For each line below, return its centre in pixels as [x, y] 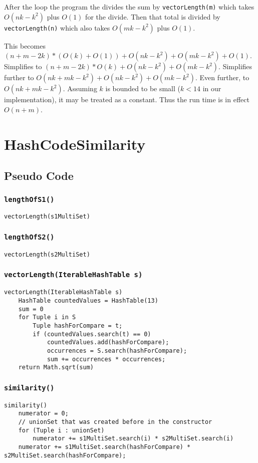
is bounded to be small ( [143, 88]
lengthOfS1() [29, 199]
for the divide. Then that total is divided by [153, 16]
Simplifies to [23, 66]
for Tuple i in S [47, 317]
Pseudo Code [39, 176]
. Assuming [80, 88]
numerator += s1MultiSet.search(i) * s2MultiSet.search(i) [133, 439]
